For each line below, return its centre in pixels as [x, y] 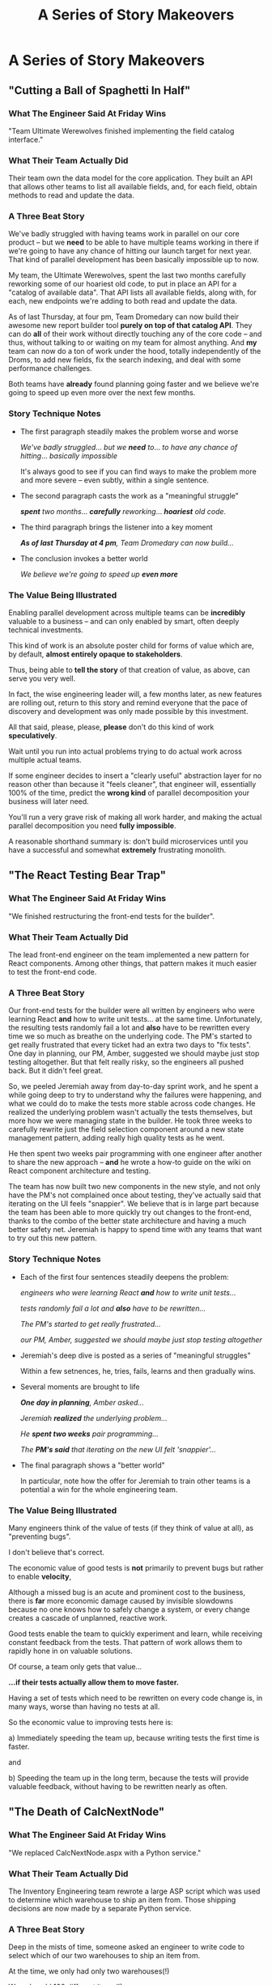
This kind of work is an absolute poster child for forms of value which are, [132, 646]
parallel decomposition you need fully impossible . [92, 826]
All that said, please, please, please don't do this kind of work [111, 727]
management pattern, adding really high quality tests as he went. [117, 1138]
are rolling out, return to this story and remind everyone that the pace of [128, 703]
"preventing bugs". [40, 1537]
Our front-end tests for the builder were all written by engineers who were [132, 1010]
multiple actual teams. [45, 760]
